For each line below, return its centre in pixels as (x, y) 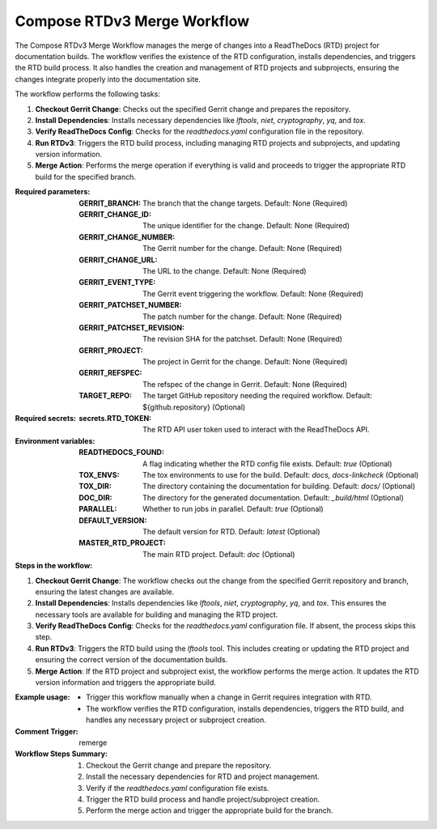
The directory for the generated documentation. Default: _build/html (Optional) (274, 497)
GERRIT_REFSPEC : (110, 373)
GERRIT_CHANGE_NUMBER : (127, 237)
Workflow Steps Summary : (62, 754)
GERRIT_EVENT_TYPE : (117, 283)
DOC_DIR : (95, 497)
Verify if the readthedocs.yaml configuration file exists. (178, 788)
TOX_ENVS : (99, 475)
